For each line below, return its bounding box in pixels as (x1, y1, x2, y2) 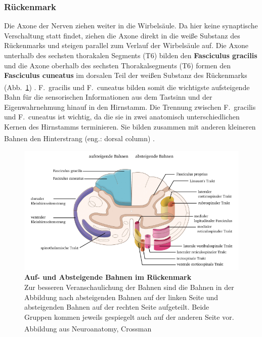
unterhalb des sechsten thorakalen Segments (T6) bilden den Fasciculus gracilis (4, 50, 257, 60)
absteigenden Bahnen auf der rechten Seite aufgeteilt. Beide (24, 302, 209, 312)
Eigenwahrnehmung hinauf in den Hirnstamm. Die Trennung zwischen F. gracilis (4, 101, 256, 112)
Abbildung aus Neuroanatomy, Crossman (24, 323, 152, 334)
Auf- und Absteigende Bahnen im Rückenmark (24, 272, 192, 282)
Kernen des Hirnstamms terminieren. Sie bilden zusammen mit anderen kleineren (4, 121, 256, 132)
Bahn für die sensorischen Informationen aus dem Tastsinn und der (4, 92, 212, 102)
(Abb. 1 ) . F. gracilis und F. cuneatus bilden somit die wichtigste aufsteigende (4, 81, 250, 92)
